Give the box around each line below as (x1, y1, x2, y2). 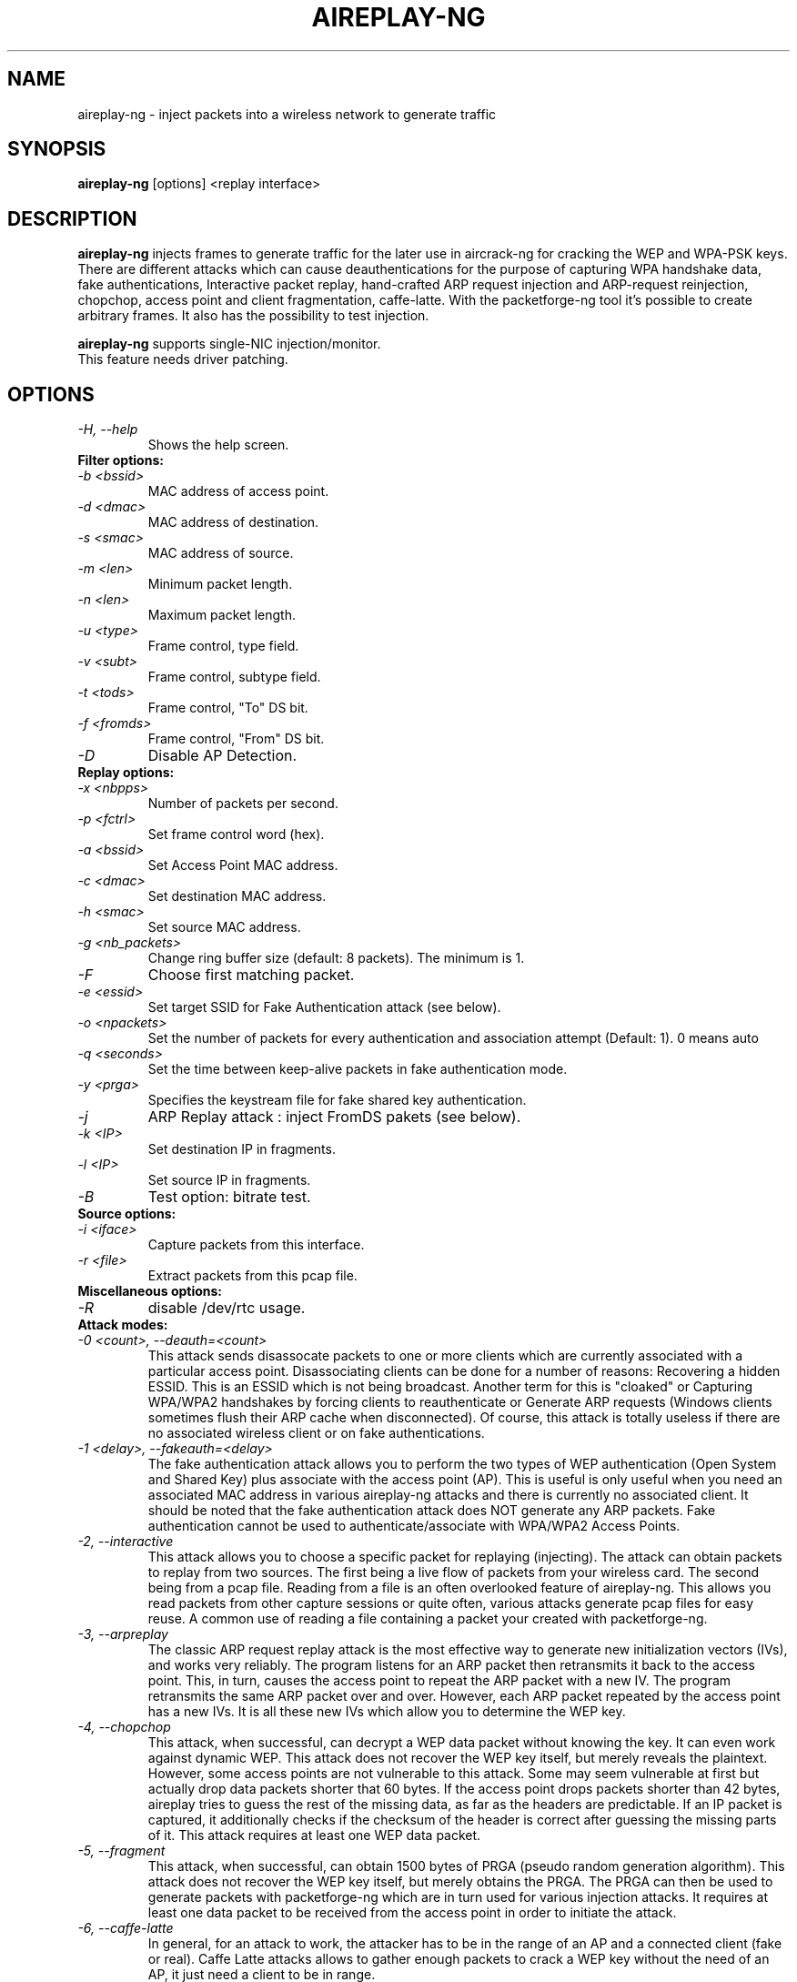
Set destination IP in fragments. (147, 1141, 336, 1158)
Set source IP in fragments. (147, 1172, 311, 1188)
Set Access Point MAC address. (147, 857, 338, 874)
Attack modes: (77, 1317, 168, 1333)
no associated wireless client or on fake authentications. (147, 1425, 485, 1441)
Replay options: (77, 764, 175, 781)
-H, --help (77, 421, 138, 438)
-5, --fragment (77, 1843, 166, 1859)
